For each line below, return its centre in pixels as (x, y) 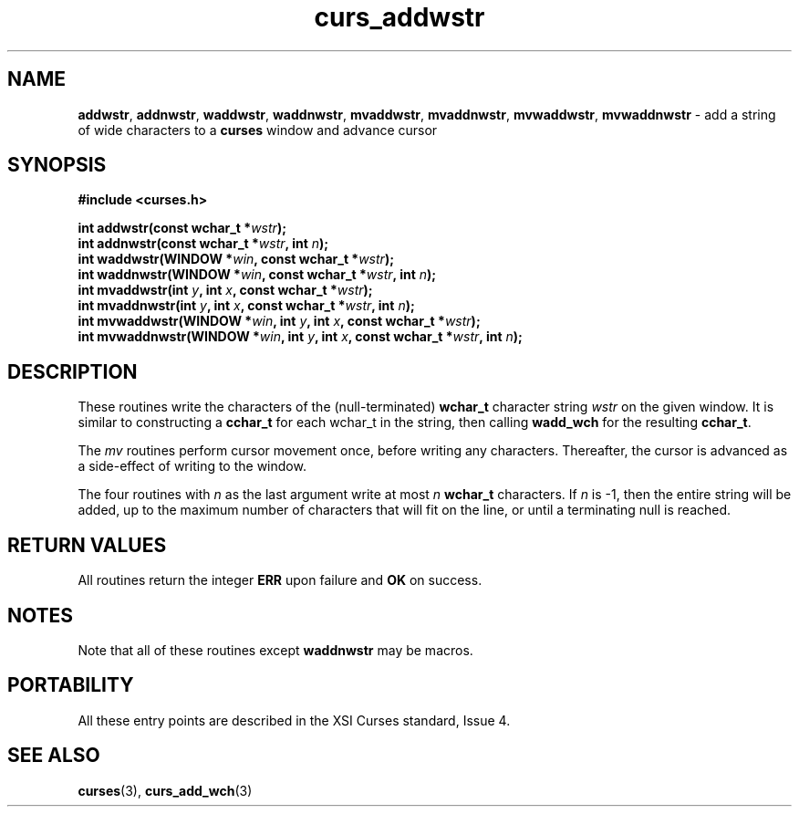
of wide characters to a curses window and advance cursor (258, 130)
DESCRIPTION (73, 371)
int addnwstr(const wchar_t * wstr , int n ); (203, 244)
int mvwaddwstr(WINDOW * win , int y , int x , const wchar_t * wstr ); (279, 321)
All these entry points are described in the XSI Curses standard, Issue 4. (294, 720)
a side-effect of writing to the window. (192, 466)
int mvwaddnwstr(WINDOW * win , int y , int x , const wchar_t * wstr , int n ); (300, 337)
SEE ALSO (54, 756)
